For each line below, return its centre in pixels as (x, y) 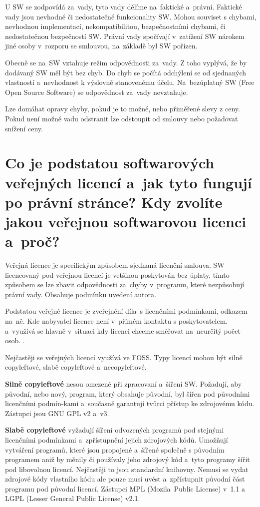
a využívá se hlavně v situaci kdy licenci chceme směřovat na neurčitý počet (123, 330)
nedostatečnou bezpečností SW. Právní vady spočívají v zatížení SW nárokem (125, 36)
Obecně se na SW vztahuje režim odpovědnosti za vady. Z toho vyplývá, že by (126, 62)
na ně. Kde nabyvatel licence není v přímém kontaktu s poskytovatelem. (117, 320)
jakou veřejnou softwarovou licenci (126, 221)
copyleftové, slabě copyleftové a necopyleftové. (76, 367)
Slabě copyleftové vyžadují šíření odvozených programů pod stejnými (115, 430)
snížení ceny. (24, 128)
